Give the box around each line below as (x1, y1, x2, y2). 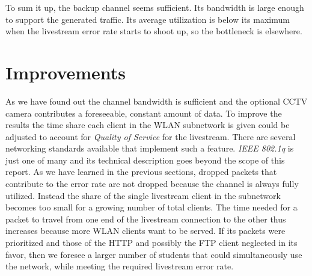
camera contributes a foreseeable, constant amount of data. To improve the (5, 106, 282, 119)
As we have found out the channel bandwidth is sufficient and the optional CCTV (5, 94, 308, 107)
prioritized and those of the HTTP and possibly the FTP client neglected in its (5, 236, 298, 249)
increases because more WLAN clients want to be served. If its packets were (5, 224, 286, 237)
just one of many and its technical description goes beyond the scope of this (5, 153, 285, 166)
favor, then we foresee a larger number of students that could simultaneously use (5, 248, 302, 260)
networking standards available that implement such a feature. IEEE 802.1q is (5, 142, 294, 155)
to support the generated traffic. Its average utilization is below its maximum (5, 13, 290, 25)
